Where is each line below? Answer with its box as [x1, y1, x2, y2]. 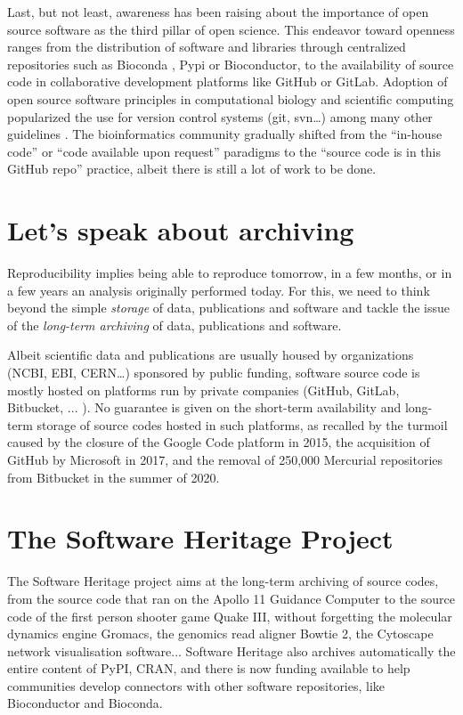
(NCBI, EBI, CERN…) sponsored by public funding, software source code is [7, 363, 420, 382]
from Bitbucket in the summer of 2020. [7, 467, 220, 486]
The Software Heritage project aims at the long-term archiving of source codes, [7, 572, 439, 590]
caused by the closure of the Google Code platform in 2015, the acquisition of [7, 433, 430, 451]
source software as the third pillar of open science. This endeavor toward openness [7, 20, 455, 38]
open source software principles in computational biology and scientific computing [7, 89, 454, 108]
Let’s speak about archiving [7, 212, 354, 248]
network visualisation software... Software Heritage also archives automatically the [7, 641, 456, 660]
